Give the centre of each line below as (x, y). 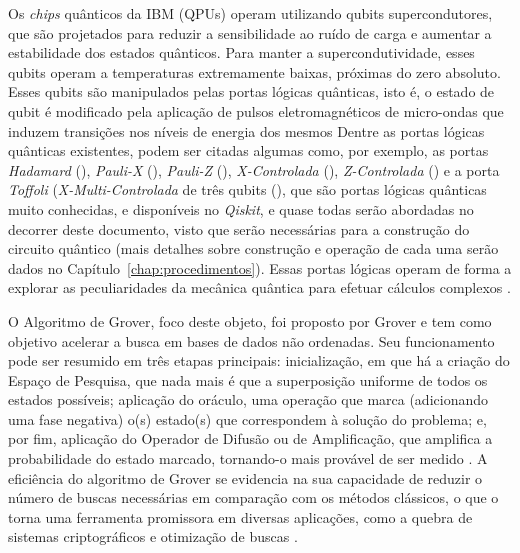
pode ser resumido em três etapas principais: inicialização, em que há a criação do (259, 360)
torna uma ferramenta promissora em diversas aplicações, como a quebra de (240, 516)
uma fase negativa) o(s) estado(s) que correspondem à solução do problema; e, (247, 418)
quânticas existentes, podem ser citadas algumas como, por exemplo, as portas (248, 150)
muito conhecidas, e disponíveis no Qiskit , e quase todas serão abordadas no (241, 208)
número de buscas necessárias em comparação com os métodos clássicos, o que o (253, 497)
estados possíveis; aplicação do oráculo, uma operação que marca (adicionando (248, 399)
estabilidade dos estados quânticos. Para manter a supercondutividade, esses (241, 52)
